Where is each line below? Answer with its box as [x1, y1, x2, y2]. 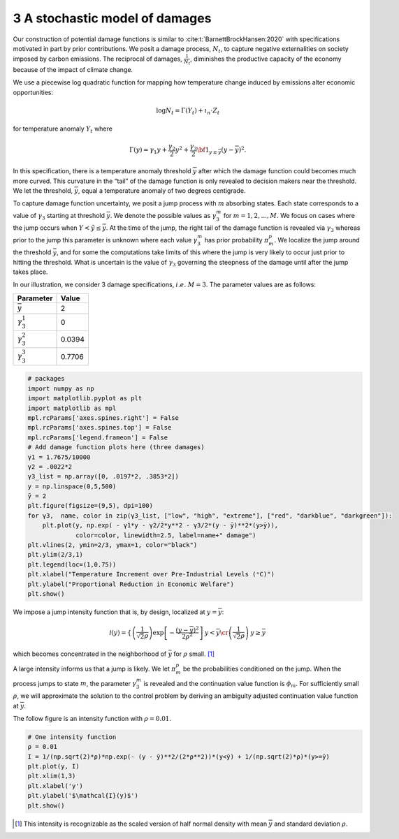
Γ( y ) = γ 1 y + [129, 146, 168, 155]
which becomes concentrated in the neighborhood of [13, 650, 167, 658]
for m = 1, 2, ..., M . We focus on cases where [223, 211, 356, 219]
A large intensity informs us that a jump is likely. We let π [13, 664, 176, 673]
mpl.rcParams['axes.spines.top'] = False [27, 423, 172, 432]
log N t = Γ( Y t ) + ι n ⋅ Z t [156, 106, 220, 116]
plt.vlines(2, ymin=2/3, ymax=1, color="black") [27, 541, 198, 549]
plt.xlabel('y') [27, 782, 84, 789]
